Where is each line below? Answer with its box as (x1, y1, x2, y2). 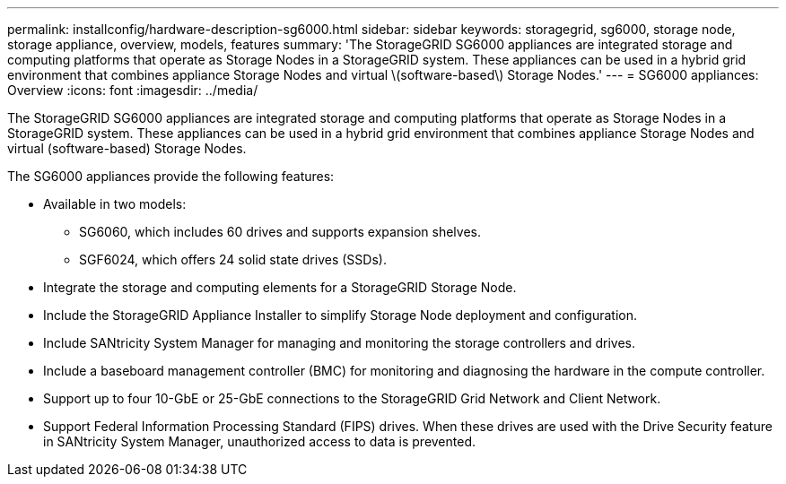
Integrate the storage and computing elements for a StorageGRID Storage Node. (43, 280, 517, 295)
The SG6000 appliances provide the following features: (7, 169, 335, 184)
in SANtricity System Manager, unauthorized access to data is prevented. (43, 434, 476, 449)
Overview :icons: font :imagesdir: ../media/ (7, 82, 258, 98)
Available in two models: (43, 196, 187, 212)
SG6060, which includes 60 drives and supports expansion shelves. (79, 224, 481, 239)
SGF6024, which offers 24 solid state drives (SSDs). (79, 252, 387, 267)
